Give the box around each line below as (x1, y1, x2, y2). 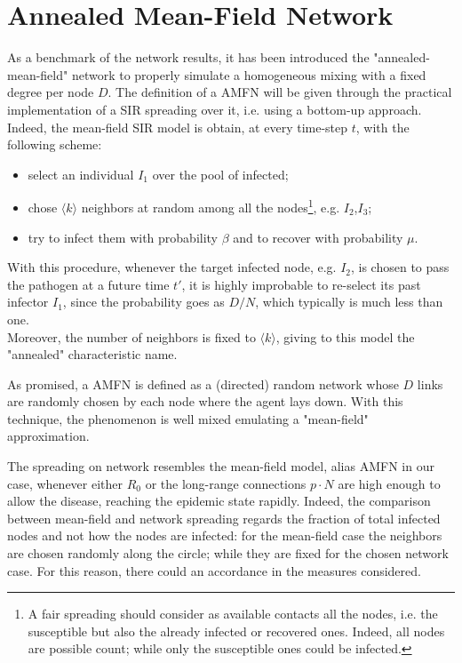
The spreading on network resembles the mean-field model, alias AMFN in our (7, 457, 434, 475)
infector (7, 292, 49, 311)
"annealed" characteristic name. (7, 345, 178, 363)
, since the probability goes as (62, 292, 225, 311)
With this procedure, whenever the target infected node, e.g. (7, 258, 337, 276)
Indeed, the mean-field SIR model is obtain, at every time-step (7, 117, 348, 136)
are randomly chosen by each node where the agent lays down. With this (7, 392, 403, 411)
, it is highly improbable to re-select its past (181, 275, 421, 293)
